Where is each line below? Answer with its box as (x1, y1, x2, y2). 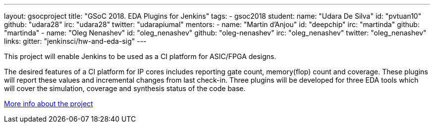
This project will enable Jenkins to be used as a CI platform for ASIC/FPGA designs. (4, 52, 276, 61)
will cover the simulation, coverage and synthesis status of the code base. (4, 84, 246, 93)
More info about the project (4, 99, 93, 108)
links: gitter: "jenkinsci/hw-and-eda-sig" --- (4, 37, 147, 45)
